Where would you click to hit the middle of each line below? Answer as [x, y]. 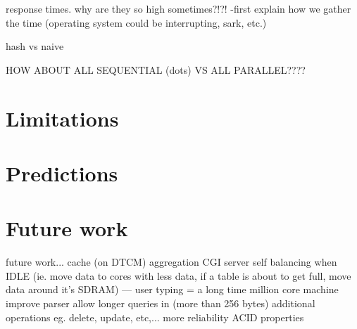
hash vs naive [35, 46]
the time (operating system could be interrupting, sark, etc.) [136, 22]
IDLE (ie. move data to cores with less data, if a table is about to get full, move [178, 275]
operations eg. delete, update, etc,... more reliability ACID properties [155, 317]
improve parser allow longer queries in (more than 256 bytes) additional [161, 303]
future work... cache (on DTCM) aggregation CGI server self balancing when [171, 262]
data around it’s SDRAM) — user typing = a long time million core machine [172, 289]
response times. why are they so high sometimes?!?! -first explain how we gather [178, 8]
